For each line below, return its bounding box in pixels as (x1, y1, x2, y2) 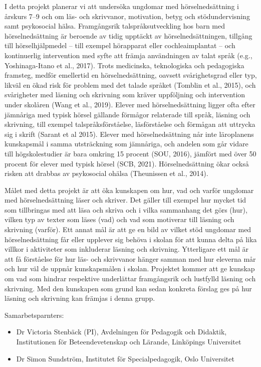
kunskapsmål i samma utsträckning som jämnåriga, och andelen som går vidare (5, 138, 248, 149)
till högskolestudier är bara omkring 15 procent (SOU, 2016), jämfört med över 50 (5, 148, 256, 158)
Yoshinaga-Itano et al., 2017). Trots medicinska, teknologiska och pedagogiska (5, 60, 244, 70)
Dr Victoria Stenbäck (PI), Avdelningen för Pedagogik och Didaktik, (16, 326, 227, 337)
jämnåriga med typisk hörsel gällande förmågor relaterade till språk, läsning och (5, 109, 250, 119)
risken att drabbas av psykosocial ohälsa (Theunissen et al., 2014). (5, 168, 208, 178)
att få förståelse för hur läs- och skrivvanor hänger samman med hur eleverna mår (5, 253, 256, 264)
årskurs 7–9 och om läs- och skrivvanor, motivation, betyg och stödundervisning (5, 11, 250, 21)
